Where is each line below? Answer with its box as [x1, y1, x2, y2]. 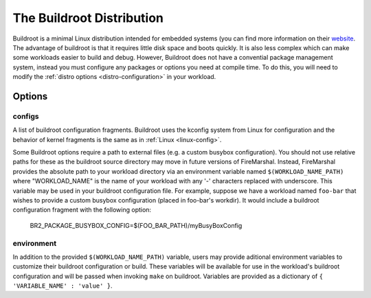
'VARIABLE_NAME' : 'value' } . [12, 282, 113, 290]
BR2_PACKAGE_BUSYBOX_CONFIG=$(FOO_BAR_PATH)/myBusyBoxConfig [30, 221, 243, 229]
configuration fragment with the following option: [12, 206, 151, 214]
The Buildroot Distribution [12, 10, 164, 25]
